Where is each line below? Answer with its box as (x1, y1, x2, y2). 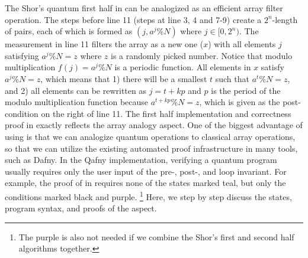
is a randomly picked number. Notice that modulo (111, 49, 293, 61)
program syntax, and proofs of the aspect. (5, 202, 157, 214)
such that (215, 72, 249, 84)
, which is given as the (199, 96, 280, 108)
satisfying (5, 49, 39, 61)
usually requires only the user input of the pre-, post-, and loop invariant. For (5, 165, 287, 177)
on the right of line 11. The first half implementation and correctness (41, 107, 291, 119)
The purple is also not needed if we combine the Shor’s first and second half (18, 230, 294, 243)
